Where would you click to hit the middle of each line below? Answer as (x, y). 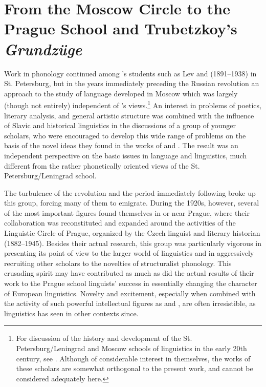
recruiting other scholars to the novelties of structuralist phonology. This (118, 263)
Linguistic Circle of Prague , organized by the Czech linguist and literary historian (132, 233)
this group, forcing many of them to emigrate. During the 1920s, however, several (132, 203)
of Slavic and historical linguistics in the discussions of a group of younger (120, 125)
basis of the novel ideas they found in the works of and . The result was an (121, 145)
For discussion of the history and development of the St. (104, 338)
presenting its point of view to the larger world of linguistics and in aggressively (129, 253)
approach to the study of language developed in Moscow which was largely (121, 93)
